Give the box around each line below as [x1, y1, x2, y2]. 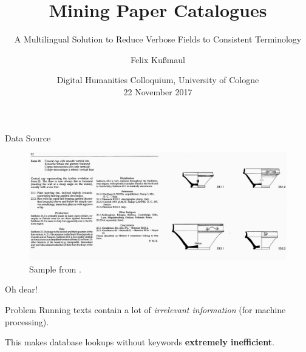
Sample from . [29, 262, 82, 275]
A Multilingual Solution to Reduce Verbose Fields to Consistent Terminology [14, 33, 302, 46]
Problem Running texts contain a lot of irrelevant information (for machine [5, 303, 286, 316]
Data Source [5, 131, 51, 144]
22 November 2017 [123, 85, 192, 98]
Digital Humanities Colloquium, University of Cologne [56, 73, 259, 86]
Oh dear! [5, 283, 38, 296]
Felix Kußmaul [130, 53, 186, 66]
